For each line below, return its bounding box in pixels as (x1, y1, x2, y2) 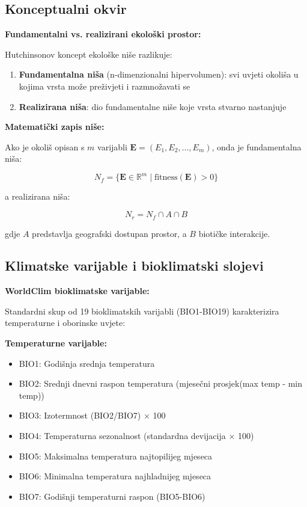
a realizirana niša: (5, 190, 70, 203)
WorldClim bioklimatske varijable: (5, 284, 150, 297)
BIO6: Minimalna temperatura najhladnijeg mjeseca (19, 470, 211, 482)
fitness (154, 173, 178, 182)
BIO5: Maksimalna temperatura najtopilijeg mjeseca (19, 449, 213, 462)
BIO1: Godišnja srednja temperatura (19, 357, 155, 369)
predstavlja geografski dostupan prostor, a (32, 227, 187, 239)
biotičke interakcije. (198, 227, 270, 239)
